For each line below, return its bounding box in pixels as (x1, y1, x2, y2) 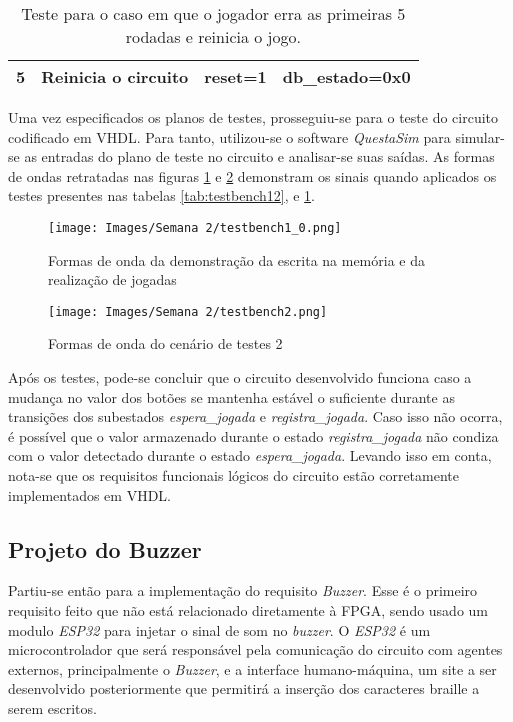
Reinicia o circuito (41, 65, 189, 88)
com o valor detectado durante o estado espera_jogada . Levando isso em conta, (8, 445, 492, 466)
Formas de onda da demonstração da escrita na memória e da (48, 249, 425, 270)
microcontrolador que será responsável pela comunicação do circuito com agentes (8, 639, 503, 660)
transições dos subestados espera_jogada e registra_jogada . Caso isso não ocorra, (8, 406, 503, 427)
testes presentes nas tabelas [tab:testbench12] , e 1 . (8, 185, 316, 206)
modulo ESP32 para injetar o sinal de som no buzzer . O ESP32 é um (8, 619, 431, 640)
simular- (455, 126, 505, 147)
